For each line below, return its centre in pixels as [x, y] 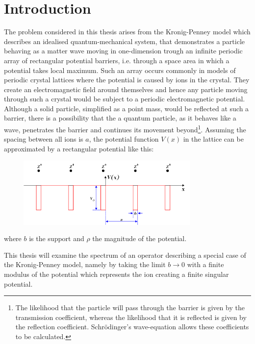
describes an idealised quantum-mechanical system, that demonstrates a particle [125, 41]
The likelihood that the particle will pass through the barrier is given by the [130, 307]
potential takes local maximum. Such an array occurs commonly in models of [120, 70]
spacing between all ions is [44, 139]
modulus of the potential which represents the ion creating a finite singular [116, 274]
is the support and [57, 238]
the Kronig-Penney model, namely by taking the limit [85, 264]
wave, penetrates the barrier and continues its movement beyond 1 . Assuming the [125, 129]
